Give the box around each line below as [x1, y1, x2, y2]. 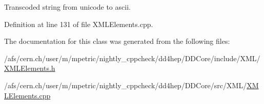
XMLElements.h [4, 63, 55, 73]
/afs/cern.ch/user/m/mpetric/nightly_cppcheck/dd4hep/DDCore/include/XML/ [4, 53, 260, 63]
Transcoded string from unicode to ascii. [4, 2, 131, 12]
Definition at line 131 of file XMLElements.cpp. [4, 18, 153, 29]
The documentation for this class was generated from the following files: [4, 36, 230, 46]
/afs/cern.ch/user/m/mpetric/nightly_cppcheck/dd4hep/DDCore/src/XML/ [4, 80, 247, 90]
